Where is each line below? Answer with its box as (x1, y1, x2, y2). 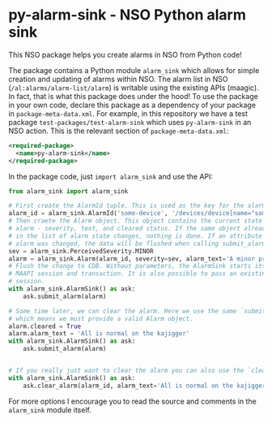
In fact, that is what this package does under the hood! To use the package (8, 91, 259, 101)
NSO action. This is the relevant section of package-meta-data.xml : (8, 126, 229, 136)
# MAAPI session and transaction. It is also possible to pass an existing (8, 270, 270, 278)
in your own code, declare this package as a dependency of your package (8, 100, 257, 110)
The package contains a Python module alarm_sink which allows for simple (8, 65, 260, 75)
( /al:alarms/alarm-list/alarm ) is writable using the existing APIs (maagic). (8, 83, 259, 93)
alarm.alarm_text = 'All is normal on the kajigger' (8, 330, 190, 338)
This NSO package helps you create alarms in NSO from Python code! (8, 50, 243, 59)
